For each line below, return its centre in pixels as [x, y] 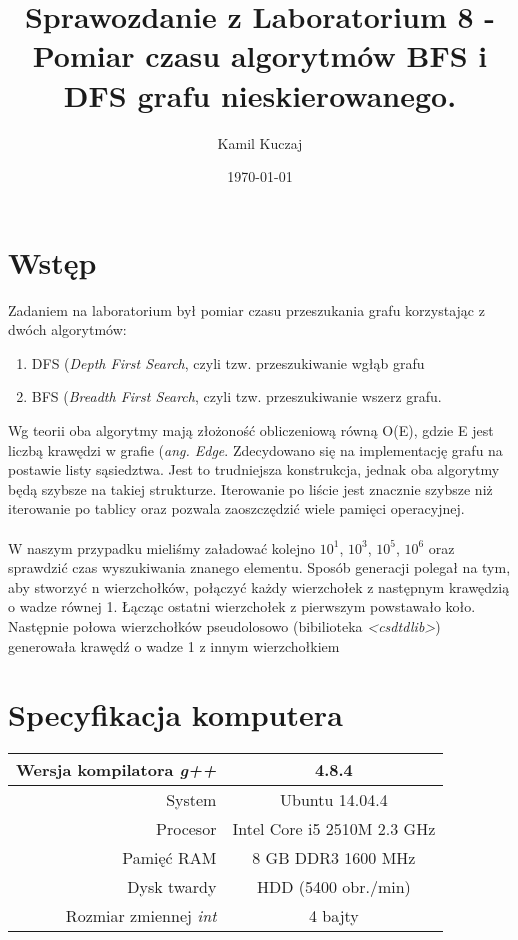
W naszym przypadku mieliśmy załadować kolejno [162, 547]
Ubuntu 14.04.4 [334, 800]
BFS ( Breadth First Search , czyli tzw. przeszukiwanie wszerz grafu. [236, 396]
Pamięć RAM [169, 858]
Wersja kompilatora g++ [116, 770]
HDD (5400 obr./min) [333, 887]
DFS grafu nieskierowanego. [260, 94]
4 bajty [333, 916]
